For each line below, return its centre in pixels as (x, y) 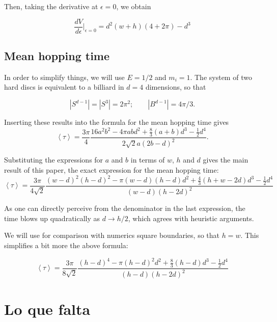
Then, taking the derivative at (51, 6)
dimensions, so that (176, 87)
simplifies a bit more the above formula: (66, 245)
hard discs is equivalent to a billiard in (64, 87)
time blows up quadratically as (52, 218)
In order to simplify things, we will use (64, 77)
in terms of (148, 160)
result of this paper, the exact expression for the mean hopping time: (112, 169)
